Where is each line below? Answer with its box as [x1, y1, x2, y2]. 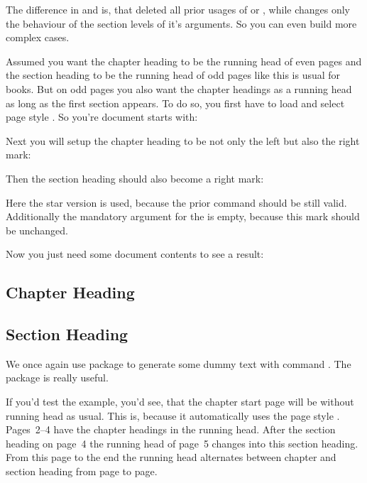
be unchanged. [6, 222, 68, 237]
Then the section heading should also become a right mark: [6, 170, 264, 185]
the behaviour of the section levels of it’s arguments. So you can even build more [6, 16, 357, 31]
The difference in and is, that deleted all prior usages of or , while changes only [6, 2, 351, 16]
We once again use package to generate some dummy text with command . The [6, 356, 351, 371]
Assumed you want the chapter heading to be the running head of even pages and [6, 53, 362, 68]
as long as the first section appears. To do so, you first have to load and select [6, 95, 345, 110]
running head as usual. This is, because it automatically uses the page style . [6, 408, 340, 423]
